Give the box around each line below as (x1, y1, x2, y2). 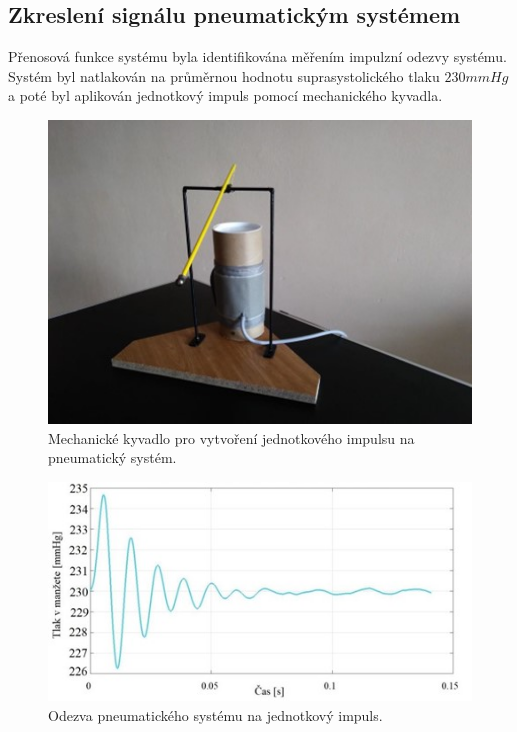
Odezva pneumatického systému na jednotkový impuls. (48, 704, 383, 725)
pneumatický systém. (48, 447, 177, 468)
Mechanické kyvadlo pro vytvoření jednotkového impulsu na (48, 427, 415, 448)
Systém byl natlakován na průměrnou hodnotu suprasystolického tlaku (8, 65, 440, 86)
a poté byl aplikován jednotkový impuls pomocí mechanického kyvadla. (8, 85, 443, 106)
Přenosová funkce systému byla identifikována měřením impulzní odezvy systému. (8, 46, 507, 67)
